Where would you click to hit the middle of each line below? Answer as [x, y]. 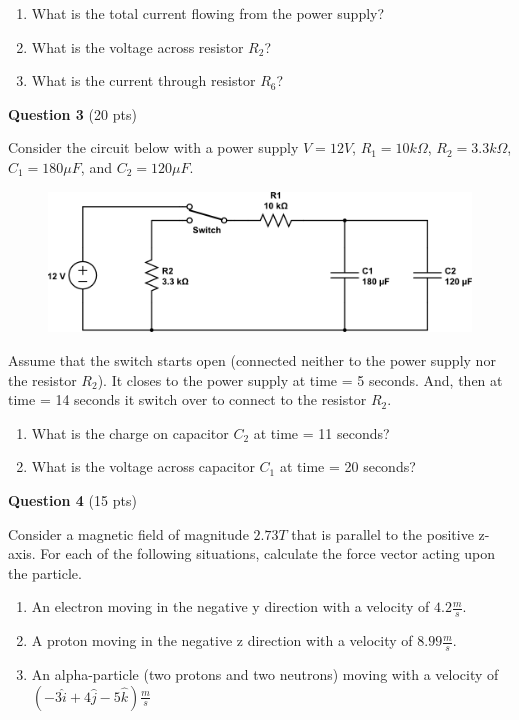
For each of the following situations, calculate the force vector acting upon [268, 553]
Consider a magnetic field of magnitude [128, 533]
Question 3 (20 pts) [72, 113]
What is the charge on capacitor [130, 432]
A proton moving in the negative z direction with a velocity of [222, 640]
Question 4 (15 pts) [72, 499]
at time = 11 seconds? [321, 432]
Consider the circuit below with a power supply [153, 147]
